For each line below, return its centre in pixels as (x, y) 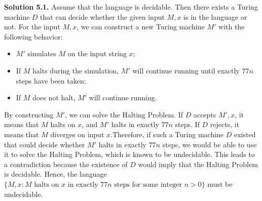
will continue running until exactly (186, 70)
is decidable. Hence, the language (55, 174)
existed (245, 134)
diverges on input (77, 134)
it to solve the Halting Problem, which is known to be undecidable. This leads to (129, 154)
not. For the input (32, 27)
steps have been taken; (51, 80)
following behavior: (33, 36)
